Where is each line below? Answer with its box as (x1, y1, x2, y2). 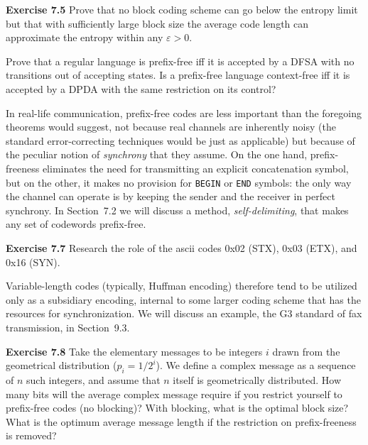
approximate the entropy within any (6, 30, 163, 45)
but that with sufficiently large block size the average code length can (6, 16, 309, 31)
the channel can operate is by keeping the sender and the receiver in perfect (6, 189, 335, 204)
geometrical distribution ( (6, 358, 117, 373)
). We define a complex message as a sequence (156, 358, 356, 373)
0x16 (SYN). (6, 254, 60, 269)
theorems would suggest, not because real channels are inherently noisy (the (6, 119, 336, 134)
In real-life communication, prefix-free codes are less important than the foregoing (6, 105, 362, 120)
